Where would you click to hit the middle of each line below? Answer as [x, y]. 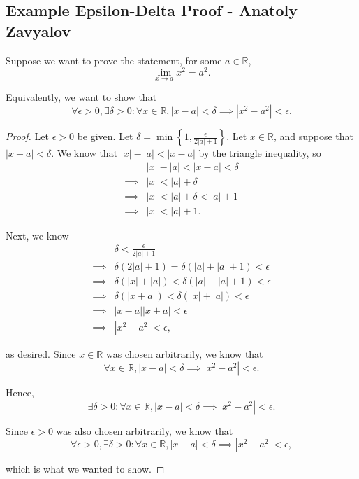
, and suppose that [314, 136]
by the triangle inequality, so [260, 153]
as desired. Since [41, 354]
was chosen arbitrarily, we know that [184, 354]
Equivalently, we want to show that [81, 97]
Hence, [20, 392]
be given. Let [105, 136]
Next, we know [37, 235]
